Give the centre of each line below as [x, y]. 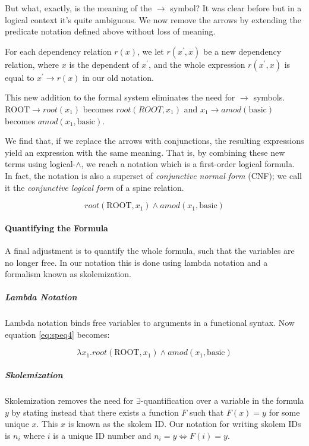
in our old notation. [118, 77]
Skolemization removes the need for [69, 401]
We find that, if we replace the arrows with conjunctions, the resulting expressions [154, 141]
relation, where [32, 64]
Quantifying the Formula [56, 227]
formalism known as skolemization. [68, 274]
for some [284, 412]
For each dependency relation [58, 51]
